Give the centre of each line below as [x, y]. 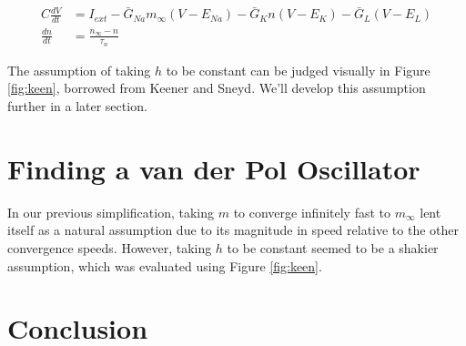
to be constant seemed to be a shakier [333, 247]
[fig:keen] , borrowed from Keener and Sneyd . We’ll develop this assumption [217, 88]
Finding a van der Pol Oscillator [214, 168]
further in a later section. [77, 106]
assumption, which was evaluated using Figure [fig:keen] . [165, 265]
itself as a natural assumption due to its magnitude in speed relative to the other [233, 230]
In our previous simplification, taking [111, 212]
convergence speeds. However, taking [110, 247]
